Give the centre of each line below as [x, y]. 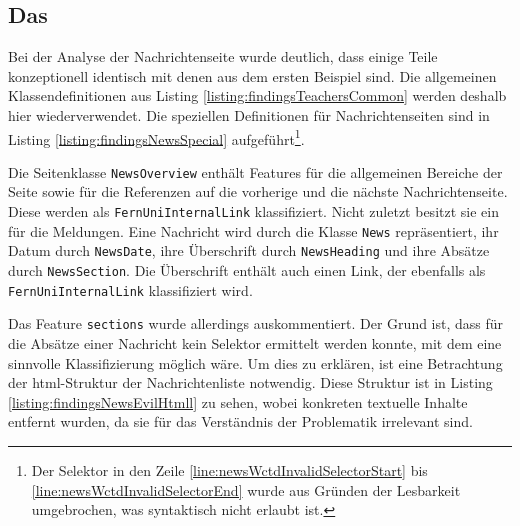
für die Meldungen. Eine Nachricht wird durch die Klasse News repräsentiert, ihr [253, 230]
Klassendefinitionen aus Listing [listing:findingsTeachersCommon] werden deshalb [257, 95]
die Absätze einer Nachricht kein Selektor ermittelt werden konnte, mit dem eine [255, 343]
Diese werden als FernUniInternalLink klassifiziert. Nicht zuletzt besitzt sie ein [253, 211]
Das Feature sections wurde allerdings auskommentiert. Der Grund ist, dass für [256, 323]
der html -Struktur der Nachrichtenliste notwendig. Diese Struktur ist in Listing [250, 382]
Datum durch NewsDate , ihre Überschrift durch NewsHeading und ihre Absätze [249, 250]
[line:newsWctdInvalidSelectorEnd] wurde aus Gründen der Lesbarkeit [246, 489]
